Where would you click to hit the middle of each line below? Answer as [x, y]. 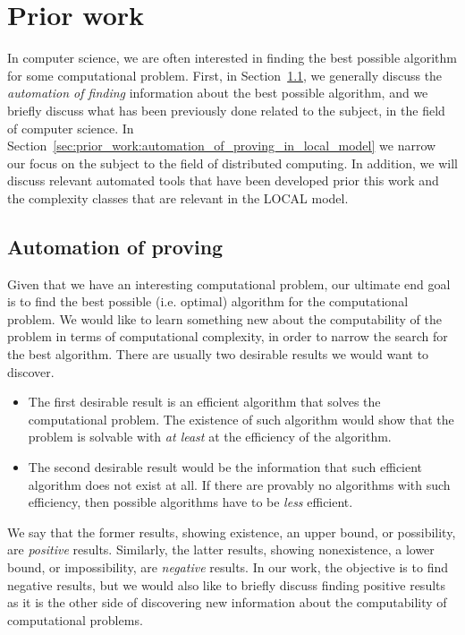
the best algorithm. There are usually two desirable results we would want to [218, 354]
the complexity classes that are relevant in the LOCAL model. [178, 197]
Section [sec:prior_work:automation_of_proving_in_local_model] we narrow [222, 146]
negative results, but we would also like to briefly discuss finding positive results [227, 584]
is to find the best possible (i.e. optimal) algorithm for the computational [208, 301]
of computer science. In [71, 128]
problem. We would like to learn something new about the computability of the [224, 318]
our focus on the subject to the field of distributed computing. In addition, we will [232, 163]
